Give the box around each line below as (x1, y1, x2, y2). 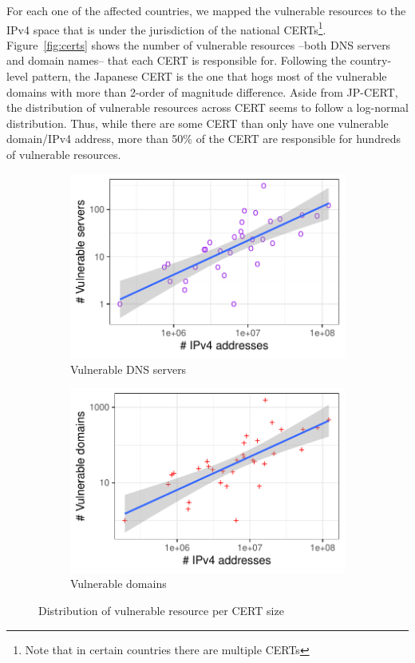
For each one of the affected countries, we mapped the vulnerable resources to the (6, 2, 406, 18)
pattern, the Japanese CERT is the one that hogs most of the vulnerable (31, 68, 387, 85)
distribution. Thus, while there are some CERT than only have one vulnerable (6, 114, 389, 131)
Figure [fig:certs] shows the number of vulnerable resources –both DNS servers (6, 36, 391, 53)
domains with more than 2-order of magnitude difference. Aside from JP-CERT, (6, 83, 398, 100)
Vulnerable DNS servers (70, 360, 187, 377)
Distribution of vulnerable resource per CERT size (38, 601, 284, 618)
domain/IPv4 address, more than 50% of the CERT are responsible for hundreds (6, 130, 401, 147)
